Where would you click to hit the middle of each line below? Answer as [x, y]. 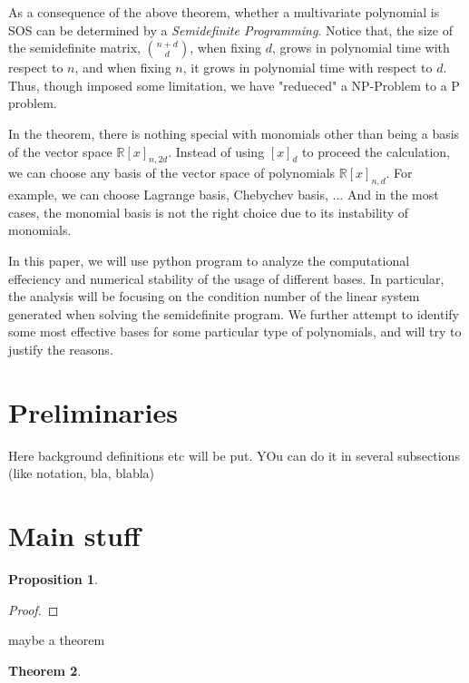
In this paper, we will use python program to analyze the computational [209, 260]
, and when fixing [123, 68]
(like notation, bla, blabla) [82, 473]
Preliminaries [93, 411]
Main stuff [74, 535]
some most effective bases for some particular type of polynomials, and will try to [235, 332]
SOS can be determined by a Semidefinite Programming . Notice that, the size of [230, 29]
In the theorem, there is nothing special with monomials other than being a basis [234, 133]
